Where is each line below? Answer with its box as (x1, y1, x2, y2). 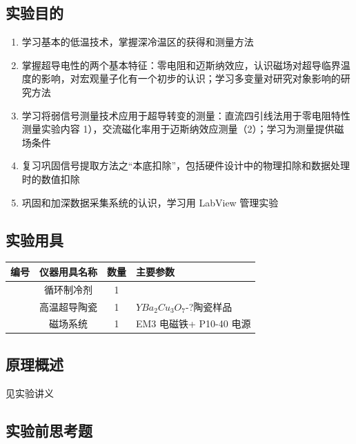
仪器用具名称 (39, 264, 97, 278)
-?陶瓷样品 (185, 299, 233, 313)
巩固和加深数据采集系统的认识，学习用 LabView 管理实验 (21, 195, 279, 209)
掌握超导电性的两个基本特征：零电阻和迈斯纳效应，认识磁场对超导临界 (21, 57, 341, 72)
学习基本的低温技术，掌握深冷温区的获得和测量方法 (21, 35, 254, 49)
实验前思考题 (6, 419, 92, 441)
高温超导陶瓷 (39, 299, 97, 313)
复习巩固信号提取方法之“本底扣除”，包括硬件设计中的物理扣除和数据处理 (21, 158, 350, 173)
